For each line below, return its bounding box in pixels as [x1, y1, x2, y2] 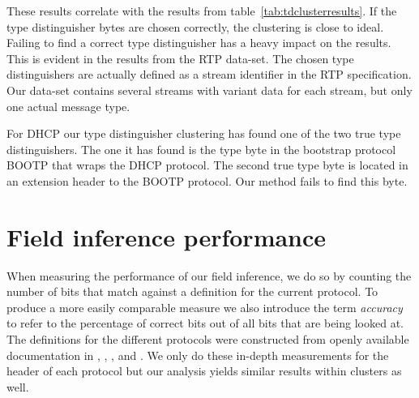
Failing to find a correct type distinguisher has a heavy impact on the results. [6, 34, 391, 51]
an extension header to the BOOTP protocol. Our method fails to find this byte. [6, 172, 408, 189]
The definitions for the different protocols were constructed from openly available [6, 331, 409, 348]
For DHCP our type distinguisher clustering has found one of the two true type [6, 125, 401, 142]
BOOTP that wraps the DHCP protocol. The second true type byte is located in [6, 156, 408, 173]
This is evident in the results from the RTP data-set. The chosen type [6, 49, 354, 66]
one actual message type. [6, 97, 130, 114]
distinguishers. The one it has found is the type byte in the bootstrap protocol [6, 140, 396, 157]
